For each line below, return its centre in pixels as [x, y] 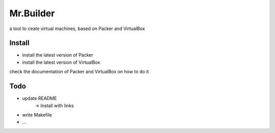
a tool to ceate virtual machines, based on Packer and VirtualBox [77, 29]
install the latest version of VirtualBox [61, 62]
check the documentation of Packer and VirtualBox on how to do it [79, 72]
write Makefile [37, 115]
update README [39, 98]
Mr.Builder [32, 13]
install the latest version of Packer [58, 55]
